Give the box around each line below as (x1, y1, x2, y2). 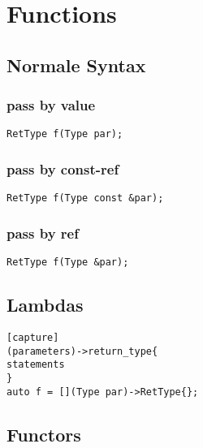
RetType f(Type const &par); (6, 192, 164, 205)
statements (6, 359, 65, 371)
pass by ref (6, 222, 79, 243)
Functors (6, 421, 81, 446)
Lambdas (6, 292, 84, 317)
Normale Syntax (6, 52, 146, 77)
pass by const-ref (6, 158, 119, 179)
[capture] (6, 331, 59, 343)
